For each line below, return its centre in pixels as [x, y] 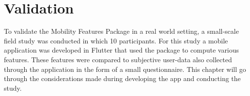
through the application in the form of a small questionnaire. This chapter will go [125, 69]
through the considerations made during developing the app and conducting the [122, 78]
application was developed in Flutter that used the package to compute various [122, 50]
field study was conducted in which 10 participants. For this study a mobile [116, 40]
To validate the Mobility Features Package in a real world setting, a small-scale [121, 31]
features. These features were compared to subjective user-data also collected [118, 59]
